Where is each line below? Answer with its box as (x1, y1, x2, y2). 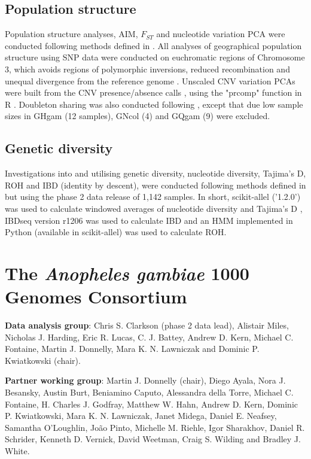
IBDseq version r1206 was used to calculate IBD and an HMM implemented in (5, 214, 293, 226)
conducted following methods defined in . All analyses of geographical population (5, 39, 302, 51)
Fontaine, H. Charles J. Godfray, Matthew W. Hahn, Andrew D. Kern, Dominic (5, 397, 298, 410)
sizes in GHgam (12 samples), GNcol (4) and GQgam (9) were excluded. (5, 110, 270, 122)
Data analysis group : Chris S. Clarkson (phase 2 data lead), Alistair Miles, (5, 319, 289, 332)
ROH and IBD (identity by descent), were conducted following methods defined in (5, 178, 306, 191)
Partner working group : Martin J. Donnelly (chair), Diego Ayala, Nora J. (5, 374, 286, 387)
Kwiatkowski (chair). (5, 354, 81, 366)
